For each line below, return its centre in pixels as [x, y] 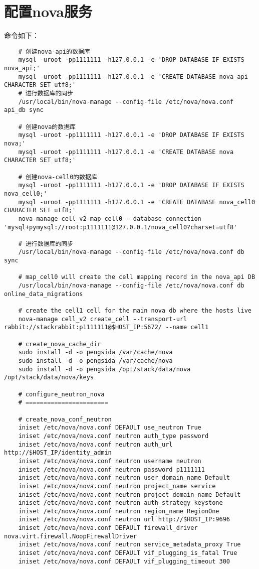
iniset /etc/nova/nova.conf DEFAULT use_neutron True [110, 428]
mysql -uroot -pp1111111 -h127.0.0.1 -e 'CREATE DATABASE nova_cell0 [137, 202]
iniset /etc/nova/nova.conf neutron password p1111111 [111, 469]
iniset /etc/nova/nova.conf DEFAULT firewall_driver [108, 528]
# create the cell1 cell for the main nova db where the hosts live [135, 311]
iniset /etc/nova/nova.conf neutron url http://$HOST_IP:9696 [124, 520]
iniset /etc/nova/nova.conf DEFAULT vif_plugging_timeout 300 [124, 561]
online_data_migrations [44, 294]
